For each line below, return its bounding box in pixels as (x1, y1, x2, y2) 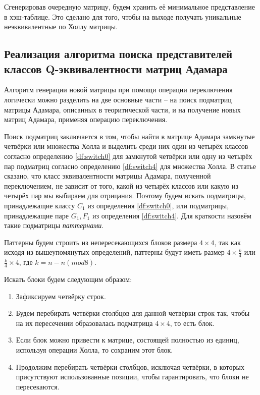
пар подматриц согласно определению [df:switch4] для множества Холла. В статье (4, 160, 256, 171)
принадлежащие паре (4, 210, 69, 220)
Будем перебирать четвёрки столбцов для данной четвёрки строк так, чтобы (16, 308, 250, 318)
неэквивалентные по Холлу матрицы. (4, 21, 118, 32)
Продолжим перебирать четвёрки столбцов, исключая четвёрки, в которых (16, 361, 244, 372)
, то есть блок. (170, 317, 215, 328)
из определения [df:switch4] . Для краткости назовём (92, 210, 251, 220)
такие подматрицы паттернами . (4, 220, 104, 231)
